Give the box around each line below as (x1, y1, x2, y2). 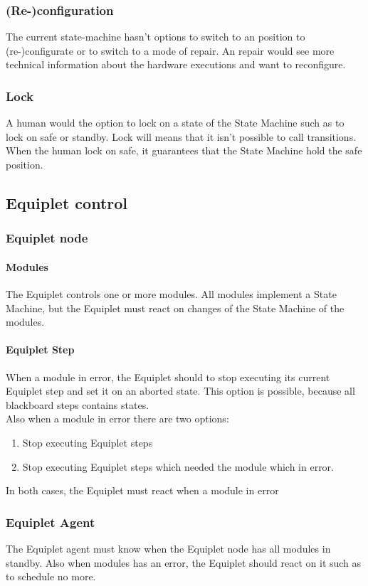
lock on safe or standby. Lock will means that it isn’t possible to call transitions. (6, 129, 357, 144)
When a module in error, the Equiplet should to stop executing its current (6, 369, 330, 384)
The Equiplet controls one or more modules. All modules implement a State (6, 287, 337, 302)
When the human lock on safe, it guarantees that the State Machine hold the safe (6, 143, 362, 158)
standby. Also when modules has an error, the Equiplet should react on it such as (6, 555, 362, 570)
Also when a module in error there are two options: (6, 411, 229, 426)
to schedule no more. (6, 569, 96, 584)
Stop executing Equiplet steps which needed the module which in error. (22, 459, 335, 474)
